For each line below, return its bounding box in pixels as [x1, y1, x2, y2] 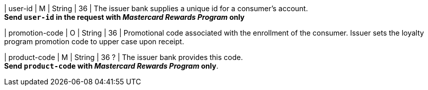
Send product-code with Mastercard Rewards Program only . [4, 62, 219, 70]
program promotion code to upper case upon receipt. [4, 37, 184, 46]
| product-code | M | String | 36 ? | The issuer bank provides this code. [4, 53, 243, 62]
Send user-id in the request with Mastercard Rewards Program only [4, 13, 245, 21]
